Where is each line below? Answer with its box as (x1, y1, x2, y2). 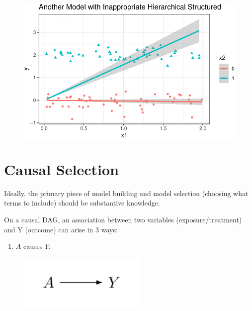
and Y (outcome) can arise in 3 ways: (4, 224, 118, 234)
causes (23, 241, 43, 251)
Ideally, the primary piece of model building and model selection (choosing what (4, 188, 249, 198)
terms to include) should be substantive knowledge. (4, 198, 160, 208)
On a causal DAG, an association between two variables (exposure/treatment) (4, 214, 242, 224)
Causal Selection (4, 159, 119, 179)
